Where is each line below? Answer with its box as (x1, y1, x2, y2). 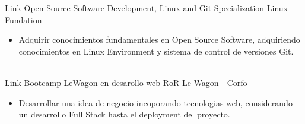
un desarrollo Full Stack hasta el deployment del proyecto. (18, 108, 230, 120)
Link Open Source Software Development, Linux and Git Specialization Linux (5, 2, 288, 14)
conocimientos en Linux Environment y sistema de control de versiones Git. (18, 44, 294, 57)
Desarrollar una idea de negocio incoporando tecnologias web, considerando (18, 96, 293, 109)
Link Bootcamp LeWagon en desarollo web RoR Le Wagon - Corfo (5, 76, 247, 88)
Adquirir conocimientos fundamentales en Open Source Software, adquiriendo (18, 33, 300, 46)
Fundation (5, 13, 42, 26)
